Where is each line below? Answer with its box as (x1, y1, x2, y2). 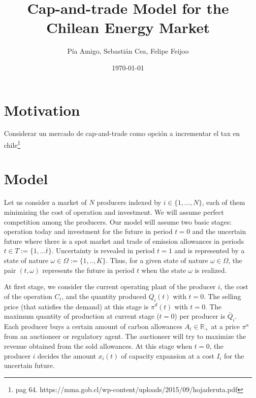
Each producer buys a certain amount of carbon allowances (4, 321, 183, 331)
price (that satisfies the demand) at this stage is (4, 301, 149, 311)
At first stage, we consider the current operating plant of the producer (4, 281, 216, 292)
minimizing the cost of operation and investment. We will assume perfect (4, 207, 224, 217)
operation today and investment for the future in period (4, 226, 173, 236)
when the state (141, 265, 186, 275)
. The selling (203, 291, 241, 301)
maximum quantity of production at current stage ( (4, 311, 160, 321)
